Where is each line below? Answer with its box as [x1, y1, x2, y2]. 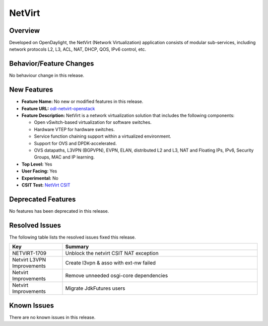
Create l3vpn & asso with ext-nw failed [65, 259, 156, 266]
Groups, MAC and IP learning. [34, 154, 95, 160]
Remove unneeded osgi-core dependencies [65, 272, 168, 279]
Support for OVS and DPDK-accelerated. [34, 140, 117, 146]
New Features [9, 85, 53, 94]
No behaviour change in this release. [9, 73, 84, 79]
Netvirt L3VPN [12, 256, 46, 263]
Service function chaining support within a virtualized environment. [34, 133, 171, 139]
